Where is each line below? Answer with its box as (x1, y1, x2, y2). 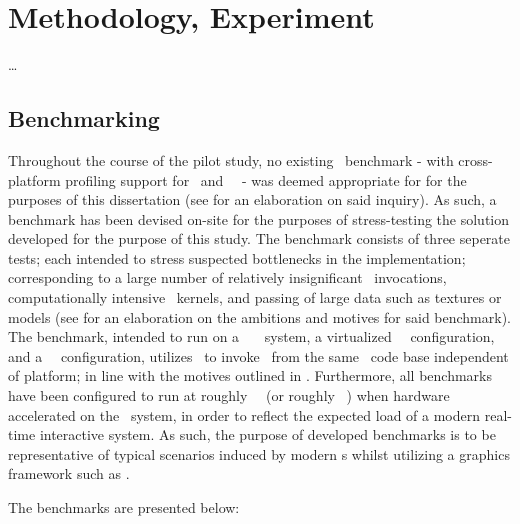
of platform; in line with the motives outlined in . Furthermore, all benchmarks (8, 365, 492, 386)
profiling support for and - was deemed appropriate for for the (65, 169, 467, 190)
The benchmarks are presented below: (8, 497, 240, 518)
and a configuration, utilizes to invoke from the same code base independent (8, 345, 509, 366)
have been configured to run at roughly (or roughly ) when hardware (8, 385, 450, 406)
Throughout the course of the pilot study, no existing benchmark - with (8, 149, 454, 170)
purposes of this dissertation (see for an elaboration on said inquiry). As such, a (8, 189, 497, 210)
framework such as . (8, 463, 130, 484)
